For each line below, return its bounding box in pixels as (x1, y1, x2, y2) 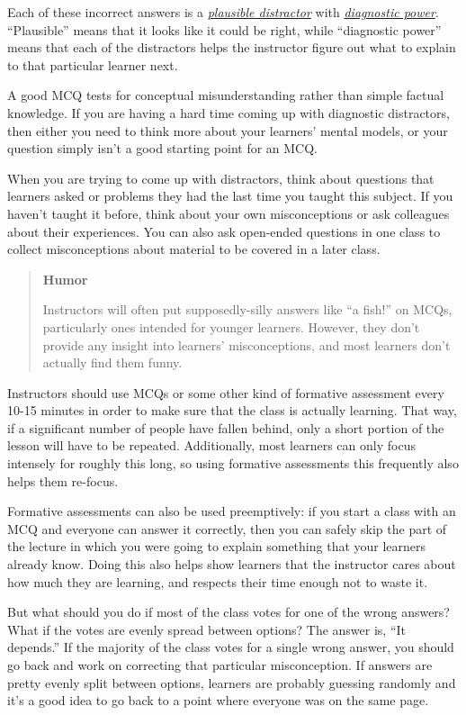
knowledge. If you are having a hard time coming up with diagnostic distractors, (7, 103, 450, 122)
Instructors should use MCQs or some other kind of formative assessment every (7, 383, 444, 402)
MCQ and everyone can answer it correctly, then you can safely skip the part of (7, 519, 447, 538)
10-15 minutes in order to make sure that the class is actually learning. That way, (7, 401, 457, 420)
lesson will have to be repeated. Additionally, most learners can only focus (7, 436, 416, 455)
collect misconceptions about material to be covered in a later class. (7, 240, 381, 258)
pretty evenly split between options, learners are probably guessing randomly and (7, 673, 456, 692)
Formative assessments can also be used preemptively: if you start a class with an (7, 502, 456, 520)
